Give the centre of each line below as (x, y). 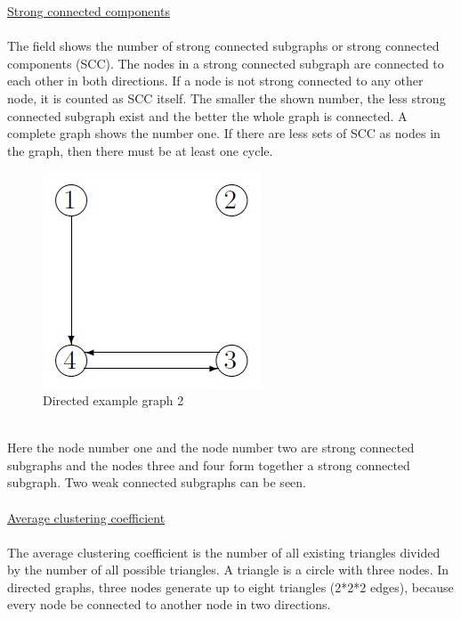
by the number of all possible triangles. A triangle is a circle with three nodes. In (228, 570)
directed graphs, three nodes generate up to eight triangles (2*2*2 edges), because (230, 586)
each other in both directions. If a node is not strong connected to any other (215, 81)
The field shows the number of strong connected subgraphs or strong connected (223, 46)
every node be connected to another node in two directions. (169, 604)
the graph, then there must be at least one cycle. (140, 150)
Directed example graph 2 (113, 399)
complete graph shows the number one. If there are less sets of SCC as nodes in (224, 133)
